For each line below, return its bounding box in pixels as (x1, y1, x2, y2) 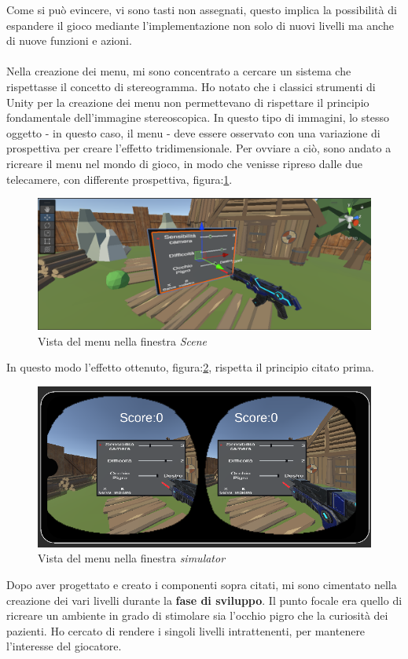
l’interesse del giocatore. (6, 638, 122, 654)
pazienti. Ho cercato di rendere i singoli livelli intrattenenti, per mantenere (6, 622, 366, 639)
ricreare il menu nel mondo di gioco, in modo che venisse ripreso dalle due (6, 155, 363, 171)
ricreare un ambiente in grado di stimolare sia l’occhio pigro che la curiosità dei (6, 607, 388, 624)
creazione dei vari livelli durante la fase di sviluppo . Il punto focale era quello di (6, 591, 402, 608)
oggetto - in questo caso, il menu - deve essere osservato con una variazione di (6, 124, 380, 141)
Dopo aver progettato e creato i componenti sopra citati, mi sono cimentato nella (6, 576, 397, 592)
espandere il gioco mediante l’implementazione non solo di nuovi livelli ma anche (6, 16, 394, 33)
